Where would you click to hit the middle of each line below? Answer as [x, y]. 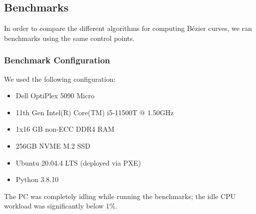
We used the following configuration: [60, 79]
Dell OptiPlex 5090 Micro [55, 96]
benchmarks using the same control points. [69, 38]
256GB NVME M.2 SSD [53, 145]
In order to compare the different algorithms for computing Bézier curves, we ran [128, 28]
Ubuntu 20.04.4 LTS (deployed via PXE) [78, 162]
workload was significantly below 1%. [61, 206]
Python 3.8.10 [37, 179]
